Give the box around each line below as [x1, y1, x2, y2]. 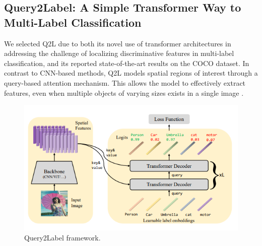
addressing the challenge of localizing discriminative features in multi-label [4, 48, 234, 58]
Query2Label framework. [24, 232, 101, 242]
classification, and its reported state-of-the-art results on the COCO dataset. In [4, 57, 249, 68]
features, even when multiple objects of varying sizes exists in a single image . [4, 87, 244, 98]
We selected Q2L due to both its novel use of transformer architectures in [4, 38, 231, 48]
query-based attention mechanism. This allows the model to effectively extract [4, 77, 246, 88]
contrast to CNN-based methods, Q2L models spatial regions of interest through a [4, 68, 258, 78]
